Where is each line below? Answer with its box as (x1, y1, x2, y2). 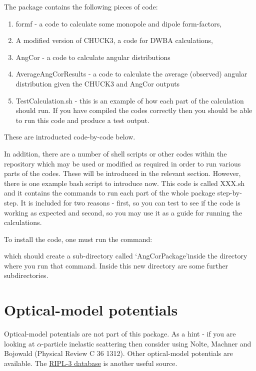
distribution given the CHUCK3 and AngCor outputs (15, 78, 180, 88)
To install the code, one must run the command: (4, 233, 152, 244)
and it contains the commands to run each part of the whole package (4, 187, 215, 198)
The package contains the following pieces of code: (4, 1, 158, 11)
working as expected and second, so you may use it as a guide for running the (4, 207, 242, 217)
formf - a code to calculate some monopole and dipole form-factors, (15, 18, 222, 28)
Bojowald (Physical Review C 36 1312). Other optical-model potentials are (4, 348, 233, 358)
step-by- (217, 187, 242, 198)
